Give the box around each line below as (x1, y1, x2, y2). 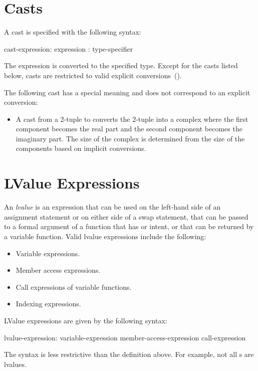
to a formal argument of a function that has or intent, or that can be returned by (4, 221, 254, 232)
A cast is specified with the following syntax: (4, 27, 141, 37)
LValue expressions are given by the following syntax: (4, 315, 167, 325)
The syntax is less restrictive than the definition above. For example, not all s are (4, 349, 254, 359)
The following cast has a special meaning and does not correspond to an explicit (4, 87, 250, 97)
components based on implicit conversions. (16, 143, 146, 153)
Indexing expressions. (16, 298, 81, 309)
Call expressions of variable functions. (16, 281, 132, 292)
